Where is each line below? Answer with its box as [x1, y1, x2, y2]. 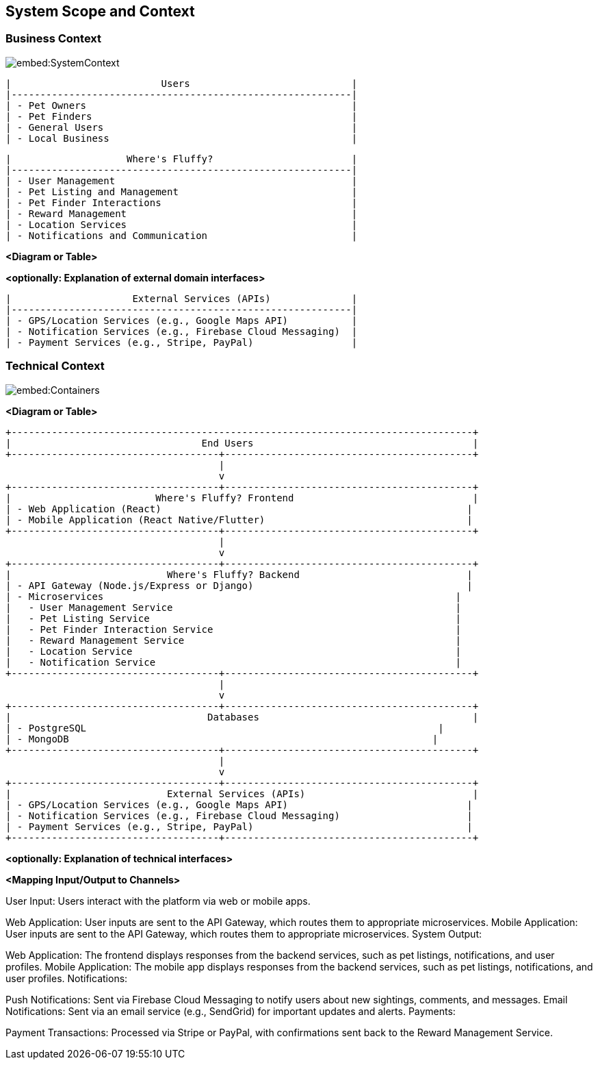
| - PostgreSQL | [5, 722, 444, 734]
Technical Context [5, 359, 105, 373]
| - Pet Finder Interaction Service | [5, 623, 461, 635]
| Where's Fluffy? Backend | [5, 568, 473, 580]
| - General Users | [5, 121, 358, 133]
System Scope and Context [5, 3, 195, 20]
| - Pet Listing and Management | [5, 186, 358, 197]
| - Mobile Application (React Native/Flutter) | [5, 514, 473, 525]
